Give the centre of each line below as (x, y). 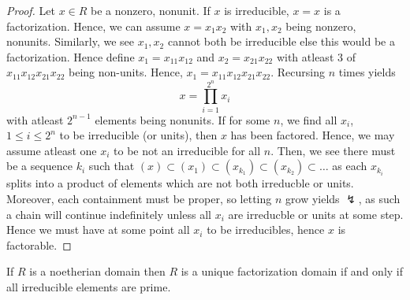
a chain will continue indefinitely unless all (109, 214)
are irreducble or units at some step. (316, 214)
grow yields (313, 199)
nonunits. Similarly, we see (70, 41)
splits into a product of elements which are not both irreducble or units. (180, 183)
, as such (379, 199)
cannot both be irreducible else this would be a (281, 41)
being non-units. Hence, (126, 72)
